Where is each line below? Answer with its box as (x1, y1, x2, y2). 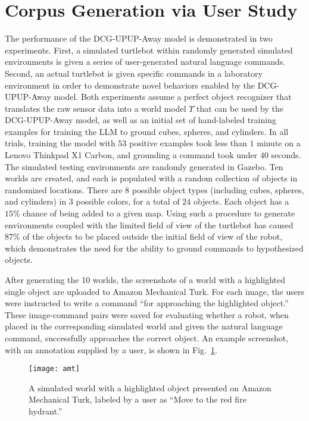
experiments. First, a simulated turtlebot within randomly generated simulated (5, 43, 293, 56)
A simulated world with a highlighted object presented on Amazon (29, 381, 271, 394)
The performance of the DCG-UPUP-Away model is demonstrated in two (5, 32, 273, 45)
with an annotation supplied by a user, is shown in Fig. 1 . (5, 343, 217, 356)
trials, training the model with (5, 137, 116, 149)
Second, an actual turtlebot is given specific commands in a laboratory (5, 67, 263, 79)
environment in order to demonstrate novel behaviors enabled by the (5, 78, 255, 91)
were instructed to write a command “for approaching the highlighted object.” (5, 297, 289, 309)
